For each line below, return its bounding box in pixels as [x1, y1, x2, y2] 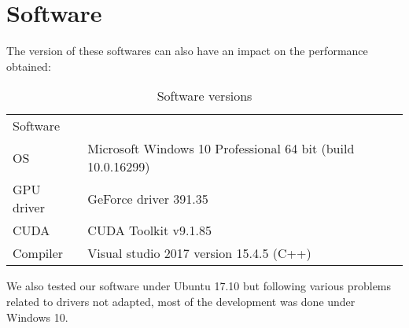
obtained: [6, 57, 51, 74]
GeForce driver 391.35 [87, 189, 208, 208]
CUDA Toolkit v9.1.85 [87, 221, 212, 240]
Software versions [157, 87, 252, 105]
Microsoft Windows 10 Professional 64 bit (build [87, 139, 355, 158]
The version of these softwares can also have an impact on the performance [6, 42, 368, 59]
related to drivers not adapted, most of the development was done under [6, 293, 356, 309]
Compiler [13, 244, 64, 263]
